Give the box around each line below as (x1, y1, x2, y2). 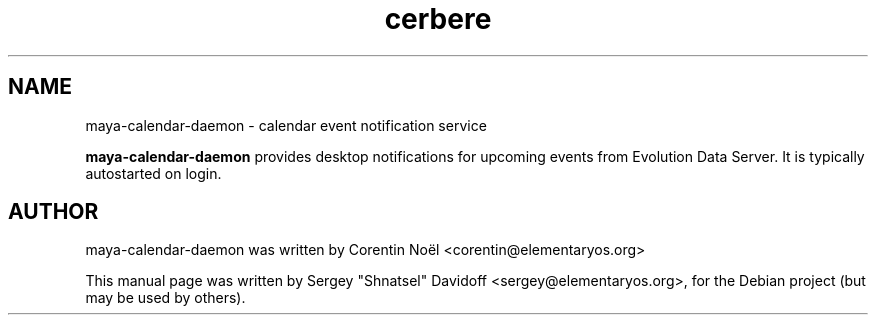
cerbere (384, 2, 492, 36)
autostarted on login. (85, 164, 222, 182)
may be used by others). (85, 289, 246, 307)
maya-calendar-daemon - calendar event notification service (85, 116, 487, 134)
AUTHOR (8, 199, 99, 225)
